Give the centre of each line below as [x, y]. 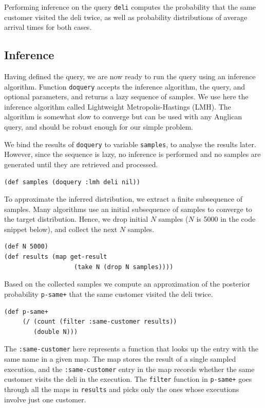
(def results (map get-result [56, 257]
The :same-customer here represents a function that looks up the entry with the [131, 349]
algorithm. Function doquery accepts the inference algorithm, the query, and [125, 86]
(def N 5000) [26, 247]
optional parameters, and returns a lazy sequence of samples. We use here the [126, 96]
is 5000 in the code [226, 219]
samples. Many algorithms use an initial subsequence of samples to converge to [128, 209]
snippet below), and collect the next [61, 229]
